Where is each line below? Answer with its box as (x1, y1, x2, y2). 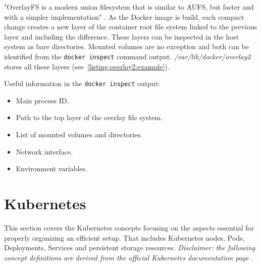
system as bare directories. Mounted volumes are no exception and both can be (4, 41, 249, 52)
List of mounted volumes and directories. (16, 129, 142, 140)
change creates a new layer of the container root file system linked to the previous (4, 21, 257, 32)
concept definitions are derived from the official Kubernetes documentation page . (4, 252, 253, 262)
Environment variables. (16, 163, 87, 174)
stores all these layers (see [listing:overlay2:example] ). (4, 61, 170, 71)
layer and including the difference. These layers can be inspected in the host (4, 31, 239, 42)
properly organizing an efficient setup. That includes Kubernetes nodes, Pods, (4, 232, 245, 243)
